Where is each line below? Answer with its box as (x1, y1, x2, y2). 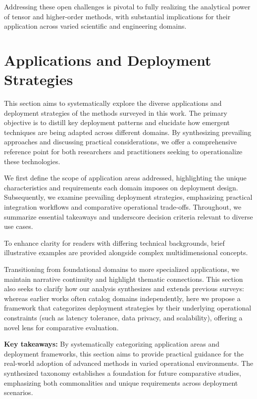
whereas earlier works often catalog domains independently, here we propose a (4, 293, 241, 303)
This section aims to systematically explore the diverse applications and (4, 98, 222, 108)
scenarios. (4, 387, 33, 398)
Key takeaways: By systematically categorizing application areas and (4, 339, 220, 349)
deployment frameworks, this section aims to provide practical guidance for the (4, 348, 244, 358)
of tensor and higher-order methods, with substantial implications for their (4, 11, 231, 21)
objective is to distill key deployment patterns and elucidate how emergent (4, 117, 230, 128)
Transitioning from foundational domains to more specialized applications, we (4, 264, 240, 274)
